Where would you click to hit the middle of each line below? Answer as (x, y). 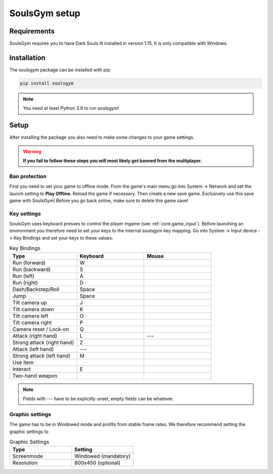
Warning (32, 151)
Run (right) (25, 283)
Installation (27, 57)
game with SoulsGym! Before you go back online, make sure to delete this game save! (99, 201)
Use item (23, 362)
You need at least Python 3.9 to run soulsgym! (71, 108)
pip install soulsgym (47, 83)
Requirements (32, 31)
